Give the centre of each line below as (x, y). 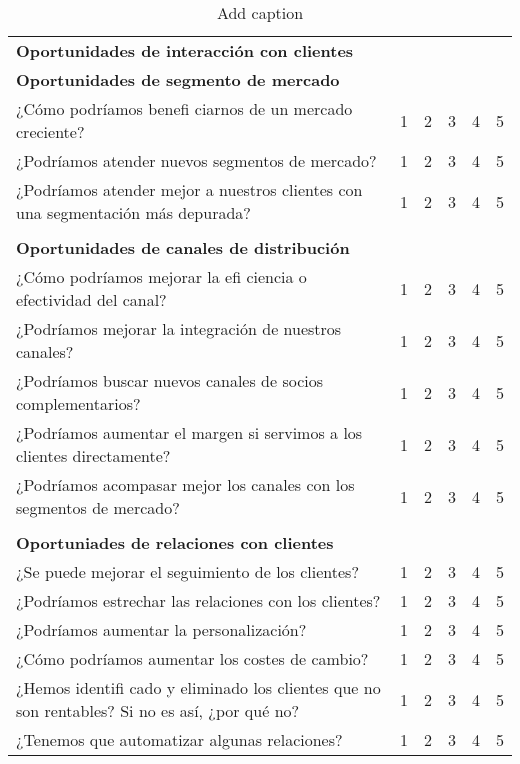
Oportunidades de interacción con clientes (185, 50)
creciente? (50, 131)
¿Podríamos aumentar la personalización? (161, 629)
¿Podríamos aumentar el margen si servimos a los (189, 432)
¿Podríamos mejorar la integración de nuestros (179, 328)
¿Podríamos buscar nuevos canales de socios (170, 380)
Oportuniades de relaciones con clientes (175, 542)
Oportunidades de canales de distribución (183, 247)
